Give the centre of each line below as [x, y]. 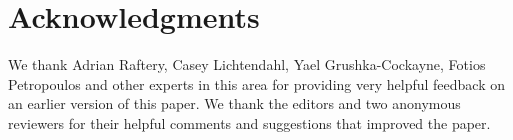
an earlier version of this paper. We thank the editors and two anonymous [234, 103]
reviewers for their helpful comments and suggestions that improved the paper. [249, 122]
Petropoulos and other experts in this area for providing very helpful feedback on [256, 83]
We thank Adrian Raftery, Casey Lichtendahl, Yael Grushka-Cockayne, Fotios [247, 64]
